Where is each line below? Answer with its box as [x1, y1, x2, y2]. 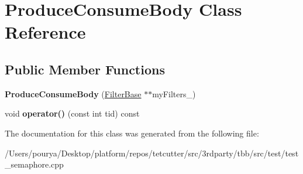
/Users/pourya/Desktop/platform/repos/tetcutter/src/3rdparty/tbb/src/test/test [5, 146, 299, 159]
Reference [5, 20, 86, 44]
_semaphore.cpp [5, 158, 64, 170]
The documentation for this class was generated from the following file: [5, 127, 259, 139]
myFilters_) [152, 87, 196, 100]
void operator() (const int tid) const [5, 107, 140, 120]
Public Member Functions [5, 60, 165, 78]
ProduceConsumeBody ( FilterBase [5, 87, 142, 100]
